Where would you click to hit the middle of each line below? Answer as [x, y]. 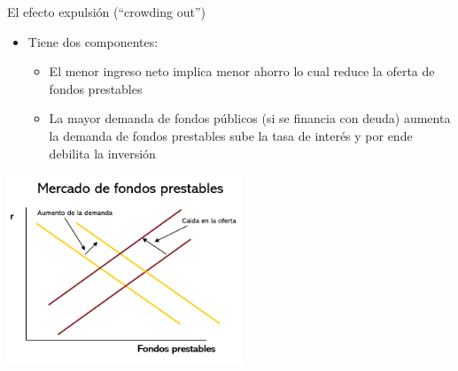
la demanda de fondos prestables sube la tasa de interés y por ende [231, 135]
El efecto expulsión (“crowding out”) [106, 12]
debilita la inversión [102, 153]
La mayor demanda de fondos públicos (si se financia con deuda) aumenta [250, 118]
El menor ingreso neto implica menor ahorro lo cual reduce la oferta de [242, 71]
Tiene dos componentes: [93, 41]
